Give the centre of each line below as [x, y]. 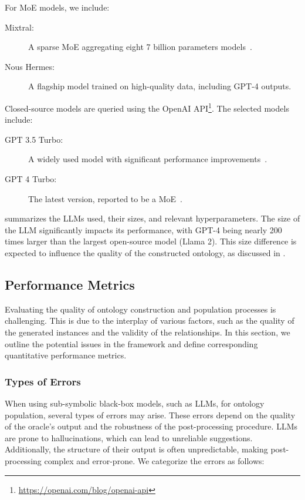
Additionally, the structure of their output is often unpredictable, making [136, 449]
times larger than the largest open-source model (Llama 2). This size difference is [151, 241]
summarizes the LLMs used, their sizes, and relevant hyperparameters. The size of [152, 218]
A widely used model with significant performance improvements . [148, 159]
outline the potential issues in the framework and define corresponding [131, 343]
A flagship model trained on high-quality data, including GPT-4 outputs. [160, 86]
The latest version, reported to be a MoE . [105, 198]
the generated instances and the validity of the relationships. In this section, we [148, 332]
